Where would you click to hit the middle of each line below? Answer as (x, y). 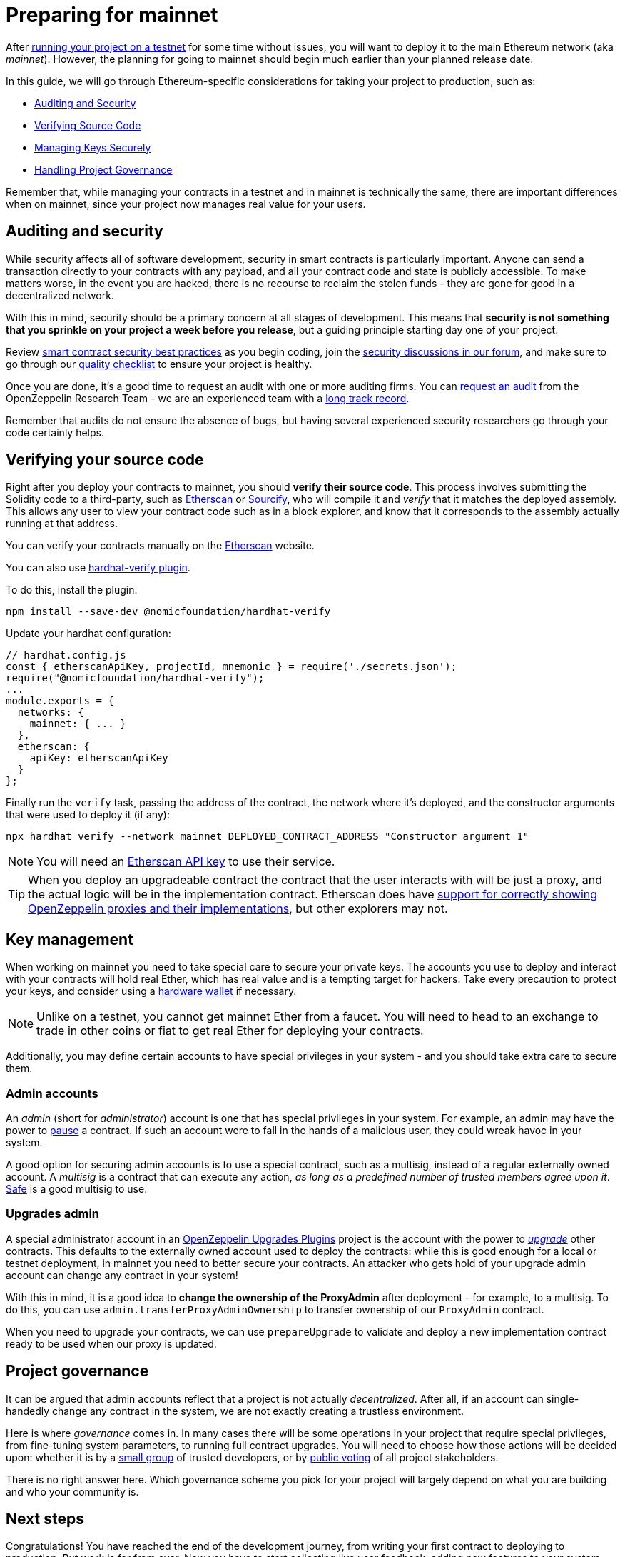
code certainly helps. (55, 432)
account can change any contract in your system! (122, 1275)
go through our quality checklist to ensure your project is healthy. (159, 364)
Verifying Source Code (88, 125)
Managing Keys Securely (93, 147)
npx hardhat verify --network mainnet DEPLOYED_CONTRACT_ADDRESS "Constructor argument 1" (268, 837)
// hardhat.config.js (66, 655)
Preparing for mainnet (112, 15)
